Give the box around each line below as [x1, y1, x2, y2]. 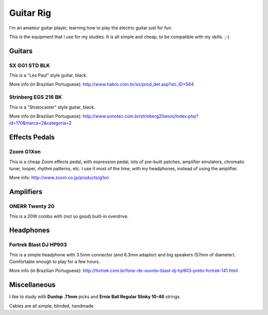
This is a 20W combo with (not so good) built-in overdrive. [9, 213, 129, 219]
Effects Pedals [9, 133, 55, 141]
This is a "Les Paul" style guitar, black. [9, 72, 88, 78]
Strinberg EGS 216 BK [9, 94, 62, 101]
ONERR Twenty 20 [9, 203, 55, 210]
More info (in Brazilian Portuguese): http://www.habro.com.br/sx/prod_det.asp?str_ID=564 [9, 81, 194, 87]
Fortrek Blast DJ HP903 [9, 241, 67, 248]
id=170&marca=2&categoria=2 [9, 120, 72, 126]
